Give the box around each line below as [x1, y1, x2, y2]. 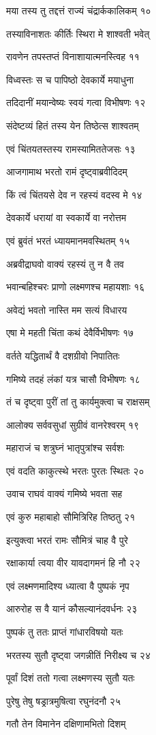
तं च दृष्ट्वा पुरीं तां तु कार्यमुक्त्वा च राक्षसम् [6, 395, 150, 409]
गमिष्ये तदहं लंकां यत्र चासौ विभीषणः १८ [6, 371, 140, 386]
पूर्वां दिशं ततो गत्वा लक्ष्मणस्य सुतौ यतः [6, 671, 135, 685]
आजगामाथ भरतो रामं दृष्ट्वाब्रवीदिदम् [6, 164, 127, 179]
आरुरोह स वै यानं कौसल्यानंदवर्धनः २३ [6, 601, 138, 616]
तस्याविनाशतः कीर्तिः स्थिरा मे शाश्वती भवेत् [6, 26, 150, 40]
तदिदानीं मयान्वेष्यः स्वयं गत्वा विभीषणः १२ [6, 95, 146, 110]
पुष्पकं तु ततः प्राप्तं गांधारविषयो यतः [6, 625, 123, 639]
